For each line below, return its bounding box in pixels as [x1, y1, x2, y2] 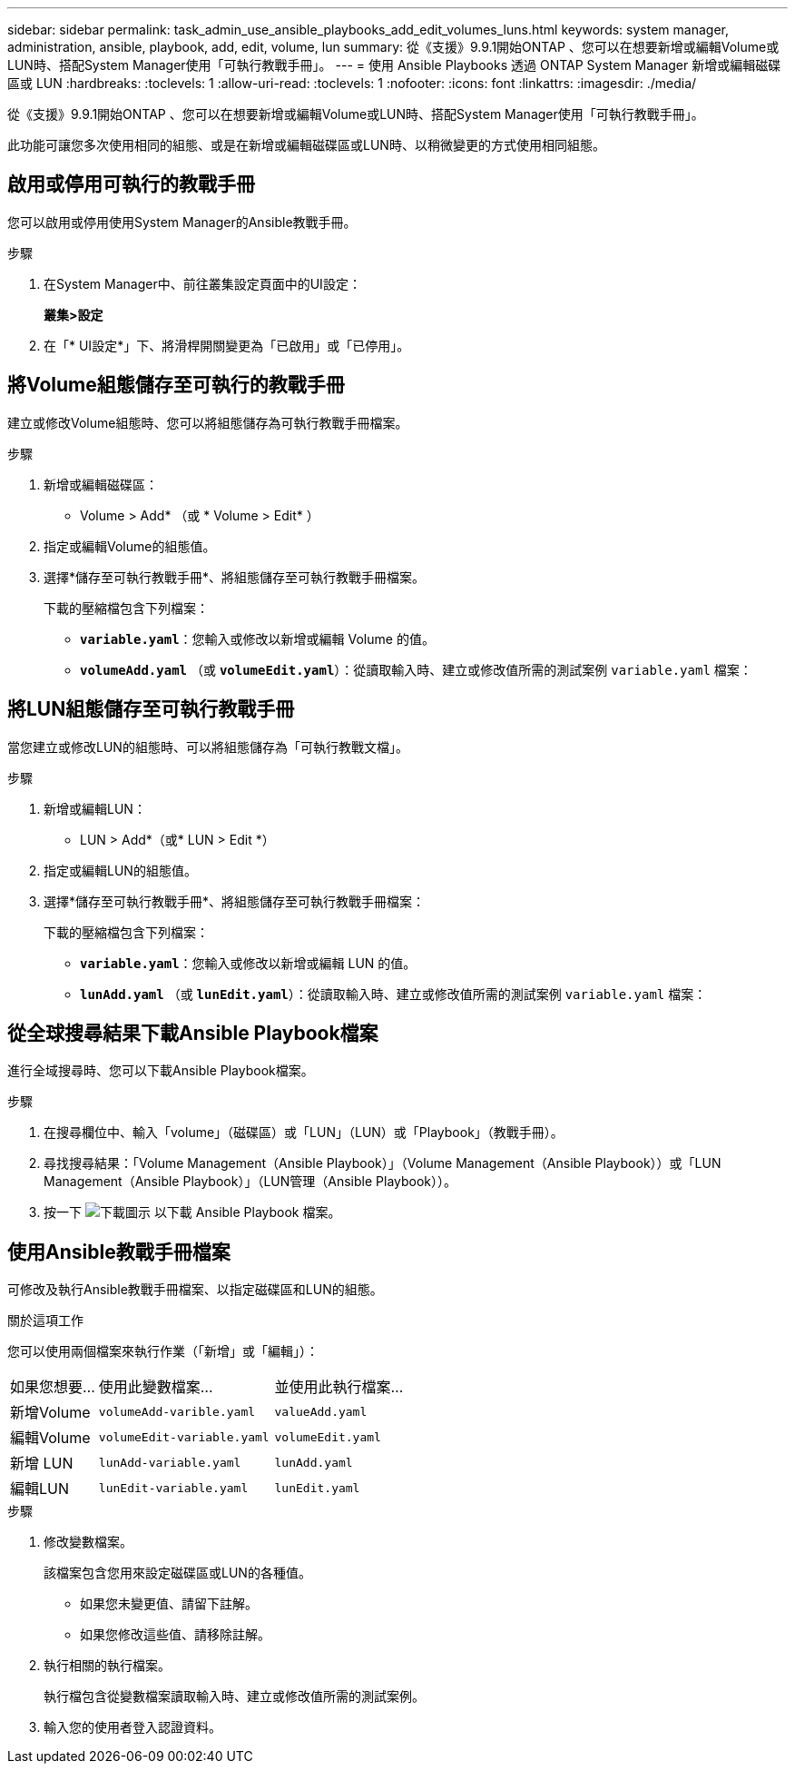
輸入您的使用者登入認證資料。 [44, 1719, 221, 1736]
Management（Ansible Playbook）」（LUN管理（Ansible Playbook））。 [44, 1173, 457, 1190]
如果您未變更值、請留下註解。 [80, 1596, 258, 1612]
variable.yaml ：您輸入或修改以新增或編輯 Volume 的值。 [80, 630, 435, 647]
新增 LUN [10, 1454, 74, 1473]
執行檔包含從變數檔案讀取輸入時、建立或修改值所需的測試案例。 [44, 1688, 425, 1705]
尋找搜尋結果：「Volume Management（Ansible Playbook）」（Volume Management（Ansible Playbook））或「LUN [44, 1155, 721, 1172]
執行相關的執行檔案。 [44, 1657, 171, 1674]
